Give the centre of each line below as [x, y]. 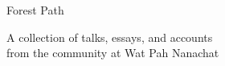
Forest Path [35, 10]
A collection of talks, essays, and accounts [110, 37]
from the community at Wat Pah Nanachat [113, 53]
